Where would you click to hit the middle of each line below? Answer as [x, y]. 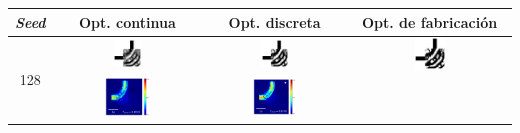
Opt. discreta [274, 21]
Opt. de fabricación [429, 21]
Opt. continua [127, 21]
